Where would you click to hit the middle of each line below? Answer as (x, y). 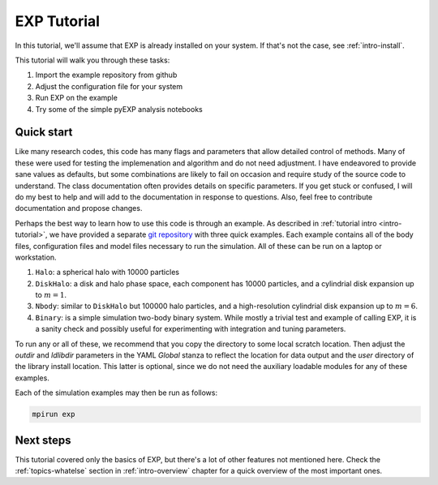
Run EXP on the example (76, 98)
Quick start (44, 133)
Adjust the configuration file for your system (109, 86)
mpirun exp (54, 414)
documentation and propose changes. (79, 208)
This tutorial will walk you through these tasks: (92, 60)
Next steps (43, 440)
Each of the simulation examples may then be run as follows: (116, 393)
